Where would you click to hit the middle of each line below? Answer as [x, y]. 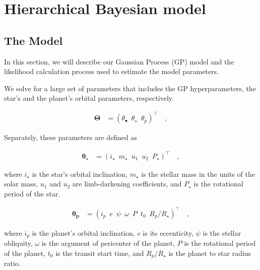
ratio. [12, 263]
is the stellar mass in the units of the [198, 174]
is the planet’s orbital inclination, [83, 232]
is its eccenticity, [168, 232]
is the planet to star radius [210, 253]
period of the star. [32, 193]
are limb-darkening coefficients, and [127, 184]
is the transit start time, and [100, 253]
